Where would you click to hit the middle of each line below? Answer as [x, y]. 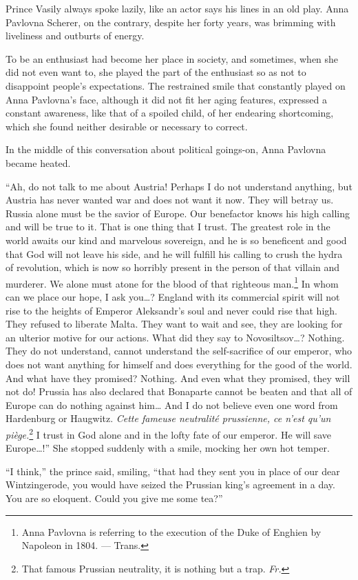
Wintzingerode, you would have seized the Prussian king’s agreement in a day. [170, 484]
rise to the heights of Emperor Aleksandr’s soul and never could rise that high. [171, 310]
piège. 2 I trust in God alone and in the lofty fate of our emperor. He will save [169, 433]
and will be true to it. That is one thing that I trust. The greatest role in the [168, 227]
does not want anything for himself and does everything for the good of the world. [179, 364]
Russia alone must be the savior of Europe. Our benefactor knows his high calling [178, 213]
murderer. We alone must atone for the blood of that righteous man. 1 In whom [172, 282]
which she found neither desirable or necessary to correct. [127, 126]
